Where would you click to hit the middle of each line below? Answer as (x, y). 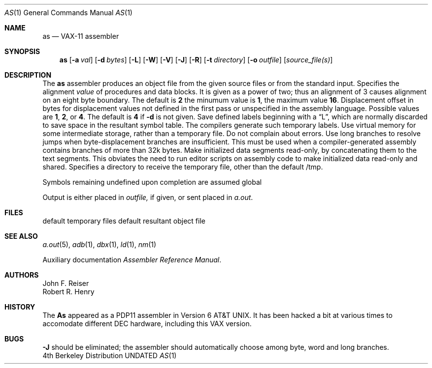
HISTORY (20, 307)
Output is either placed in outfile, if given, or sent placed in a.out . (148, 197)
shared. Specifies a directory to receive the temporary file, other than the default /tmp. (183, 167)
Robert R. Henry (68, 292)
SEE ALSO (21, 236)
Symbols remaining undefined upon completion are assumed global (152, 182)
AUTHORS (22, 275)
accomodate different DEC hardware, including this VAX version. (147, 324)
